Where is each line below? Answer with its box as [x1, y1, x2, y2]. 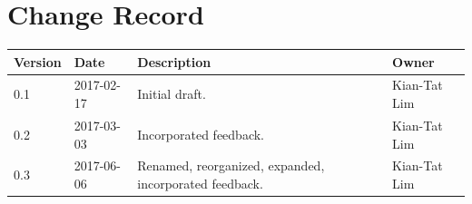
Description [137, 52, 211, 71]
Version [14, 52, 62, 71]
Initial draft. [137, 84, 206, 103]
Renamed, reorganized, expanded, [137, 156, 325, 175]
